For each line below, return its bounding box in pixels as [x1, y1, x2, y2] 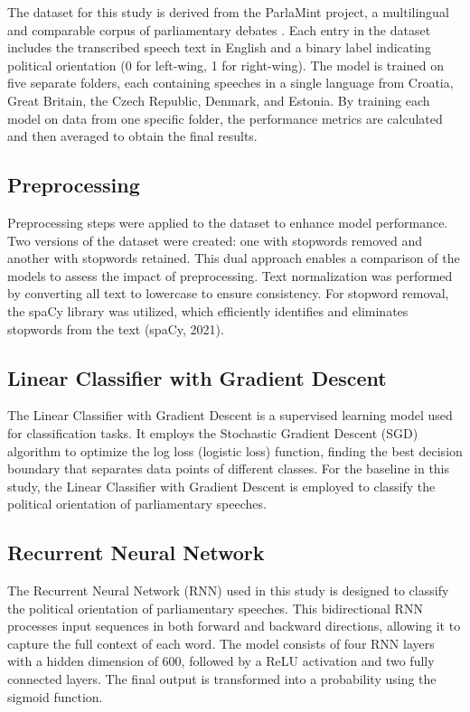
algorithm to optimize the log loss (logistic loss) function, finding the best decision [7, 441, 463, 460]
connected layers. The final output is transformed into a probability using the [7, 670, 437, 689]
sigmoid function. [7, 687, 103, 706]
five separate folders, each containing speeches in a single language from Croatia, [7, 73, 454, 92]
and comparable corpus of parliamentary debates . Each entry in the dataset [7, 20, 431, 39]
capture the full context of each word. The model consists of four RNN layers [7, 633, 435, 652]
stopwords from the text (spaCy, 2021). [7, 319, 224, 338]
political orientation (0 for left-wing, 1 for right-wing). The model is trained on [7, 55, 444, 74]
